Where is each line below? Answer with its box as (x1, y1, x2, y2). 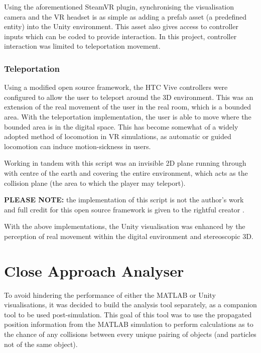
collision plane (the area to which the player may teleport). (4, 177, 186, 188)
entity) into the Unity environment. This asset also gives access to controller (4, 21, 238, 32)
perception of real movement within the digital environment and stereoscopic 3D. (4, 230, 253, 241)
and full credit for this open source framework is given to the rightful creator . (4, 204, 244, 214)
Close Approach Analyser (4, 260, 184, 281)
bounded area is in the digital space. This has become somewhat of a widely (4, 121, 238, 132)
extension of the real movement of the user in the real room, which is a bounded (4, 101, 251, 112)
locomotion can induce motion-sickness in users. (4, 141, 151, 151)
